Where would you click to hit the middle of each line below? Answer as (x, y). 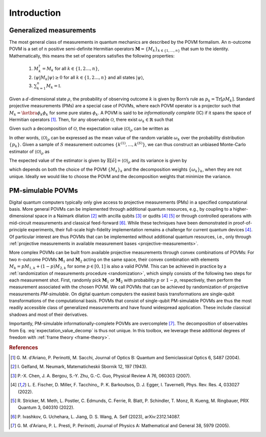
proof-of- (243, 223)
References (24, 347)
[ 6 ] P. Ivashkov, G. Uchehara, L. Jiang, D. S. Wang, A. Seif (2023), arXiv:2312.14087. (95, 416)
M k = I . (54, 86)
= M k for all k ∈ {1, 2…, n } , (71, 69)
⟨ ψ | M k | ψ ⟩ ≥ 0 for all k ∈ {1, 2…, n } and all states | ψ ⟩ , (89, 78)
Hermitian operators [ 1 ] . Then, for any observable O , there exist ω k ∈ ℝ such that (91, 120)
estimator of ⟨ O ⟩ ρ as (29, 152)
